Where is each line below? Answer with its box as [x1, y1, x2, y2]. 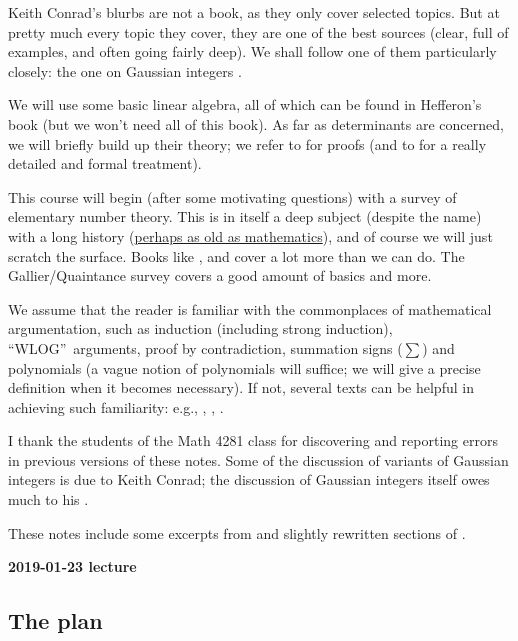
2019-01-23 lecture [8, 556, 137, 577]
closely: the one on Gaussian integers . [8, 60, 242, 81]
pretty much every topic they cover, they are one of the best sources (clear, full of [8, 21, 509, 42]
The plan [8, 605, 103, 636]
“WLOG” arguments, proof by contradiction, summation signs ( [8, 337, 403, 358]
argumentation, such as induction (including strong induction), [8, 318, 393, 339]
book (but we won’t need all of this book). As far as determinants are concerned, [8, 113, 504, 134]
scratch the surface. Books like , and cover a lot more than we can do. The [8, 245, 465, 266]
